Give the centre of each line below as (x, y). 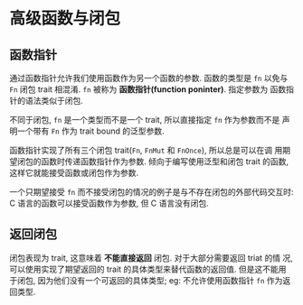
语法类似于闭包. (54, 101)
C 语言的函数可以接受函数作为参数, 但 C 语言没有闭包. (109, 203)
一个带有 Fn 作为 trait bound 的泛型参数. (90, 131)
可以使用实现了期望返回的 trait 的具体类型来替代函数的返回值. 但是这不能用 (148, 269)
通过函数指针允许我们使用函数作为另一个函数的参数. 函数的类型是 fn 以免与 (149, 78)
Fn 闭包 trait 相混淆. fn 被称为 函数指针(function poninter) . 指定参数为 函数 (148, 89)
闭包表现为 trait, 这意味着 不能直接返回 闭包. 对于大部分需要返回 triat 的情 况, (151, 257)
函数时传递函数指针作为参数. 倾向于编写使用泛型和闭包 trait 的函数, (165, 162)
